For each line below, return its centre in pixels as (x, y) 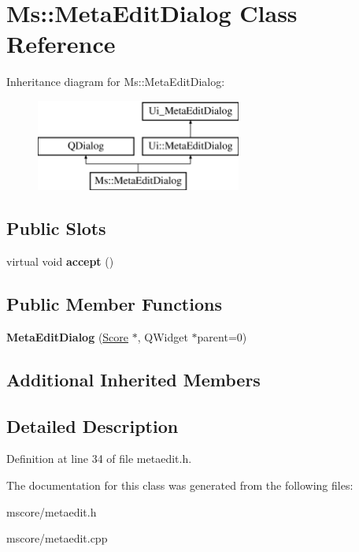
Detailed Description (93, 425)
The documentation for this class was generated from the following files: (180, 485)
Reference (61, 44)
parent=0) (222, 336)
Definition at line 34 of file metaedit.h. (99, 459)
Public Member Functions (114, 304)
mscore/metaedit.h (52, 511)
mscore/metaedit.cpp (57, 538)
